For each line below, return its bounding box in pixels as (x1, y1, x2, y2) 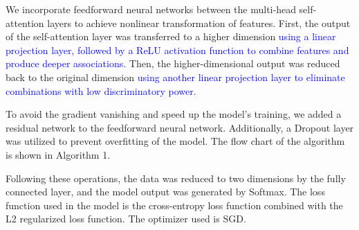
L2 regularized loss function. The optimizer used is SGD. (6, 211, 246, 226)
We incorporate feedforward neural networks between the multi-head (6, 2, 296, 16)
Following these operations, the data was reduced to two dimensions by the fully (6, 170, 346, 185)
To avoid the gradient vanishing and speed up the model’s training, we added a (6, 107, 342, 121)
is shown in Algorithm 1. (6, 147, 111, 161)
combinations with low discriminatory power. (6, 83, 196, 98)
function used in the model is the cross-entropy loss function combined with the (6, 197, 343, 212)
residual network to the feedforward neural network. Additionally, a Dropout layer (6, 120, 354, 134)
